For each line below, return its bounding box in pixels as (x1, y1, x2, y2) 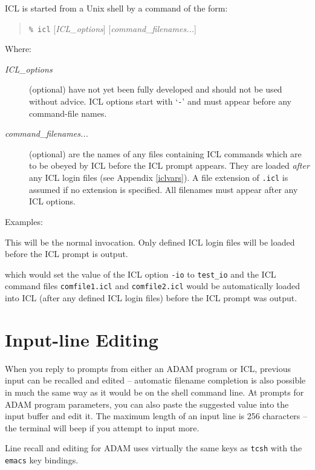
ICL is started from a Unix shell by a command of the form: (5, 2, 228, 14)
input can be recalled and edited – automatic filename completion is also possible (5, 374, 306, 387)
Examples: (5, 215, 43, 227)
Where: (5, 42, 31, 55)
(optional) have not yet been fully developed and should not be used (29, 83, 282, 96)
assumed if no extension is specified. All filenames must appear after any (29, 183, 298, 195)
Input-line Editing (5, 327, 158, 351)
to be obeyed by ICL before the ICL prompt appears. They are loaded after (29, 159, 310, 172)
